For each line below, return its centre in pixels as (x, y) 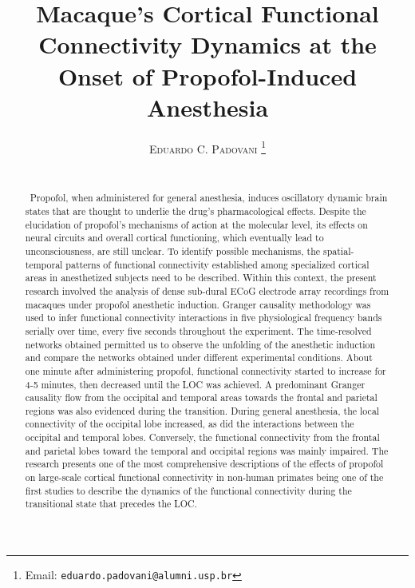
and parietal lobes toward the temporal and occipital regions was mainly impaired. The (207, 450)
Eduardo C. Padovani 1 (207, 147)
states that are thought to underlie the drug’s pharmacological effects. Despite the (196, 211)
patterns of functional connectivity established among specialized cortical (217, 264)
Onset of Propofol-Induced (207, 75)
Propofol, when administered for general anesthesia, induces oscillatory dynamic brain (209, 198)
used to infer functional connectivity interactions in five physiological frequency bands (204, 318)
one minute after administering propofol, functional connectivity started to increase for (206, 370)
